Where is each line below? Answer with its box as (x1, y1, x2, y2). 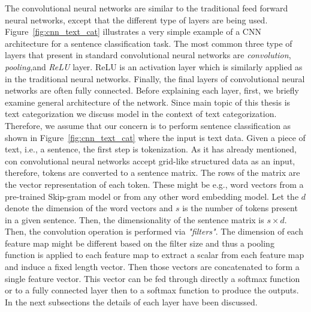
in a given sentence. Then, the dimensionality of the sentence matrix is (5, 213, 264, 226)
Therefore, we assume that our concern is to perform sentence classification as (5, 119, 291, 131)
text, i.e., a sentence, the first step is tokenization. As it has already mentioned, (5, 143, 297, 155)
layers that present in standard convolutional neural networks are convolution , (5, 49, 291, 61)
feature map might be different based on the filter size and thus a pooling (5, 236, 274, 249)
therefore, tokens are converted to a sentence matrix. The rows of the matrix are (5, 166, 300, 179)
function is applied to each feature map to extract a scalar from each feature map (5, 248, 304, 261)
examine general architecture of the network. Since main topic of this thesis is (5, 95, 291, 108)
